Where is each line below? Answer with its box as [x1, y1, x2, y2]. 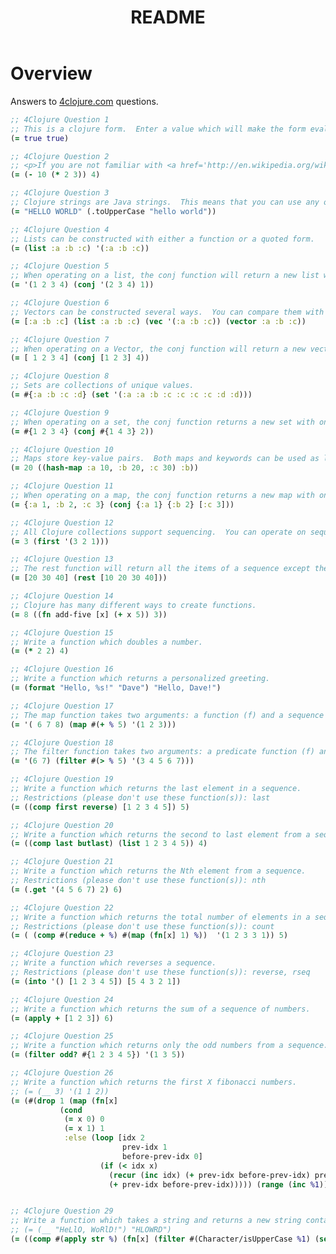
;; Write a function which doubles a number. [10, 637, 203, 647]
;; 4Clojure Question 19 [10, 774, 114, 785]
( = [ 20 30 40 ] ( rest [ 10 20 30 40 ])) [10, 573, 168, 583]
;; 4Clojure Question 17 [10, 701, 114, 711]
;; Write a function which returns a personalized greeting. [10, 674, 271, 684]
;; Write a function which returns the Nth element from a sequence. [10, 866, 307, 876]
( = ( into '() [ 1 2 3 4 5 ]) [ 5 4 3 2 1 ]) [10, 976, 182, 986]
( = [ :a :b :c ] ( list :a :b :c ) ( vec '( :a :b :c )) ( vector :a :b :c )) [10, 316, 307, 326]
